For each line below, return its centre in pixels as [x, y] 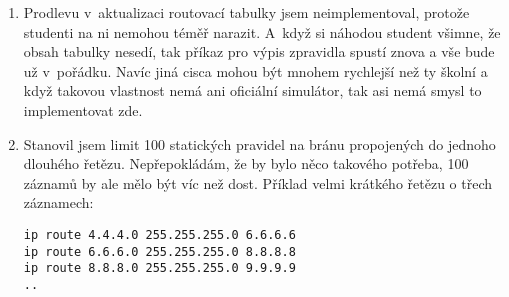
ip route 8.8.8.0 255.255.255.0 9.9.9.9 [159, 268]
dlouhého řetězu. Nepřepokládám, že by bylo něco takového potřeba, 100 [246, 163]
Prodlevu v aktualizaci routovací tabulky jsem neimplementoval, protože [246, 12]
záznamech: [58, 202]
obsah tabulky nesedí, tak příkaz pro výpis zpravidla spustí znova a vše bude [259, 51]
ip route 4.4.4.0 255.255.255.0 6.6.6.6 [159, 234]
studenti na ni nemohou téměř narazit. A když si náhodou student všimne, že [262, 31]
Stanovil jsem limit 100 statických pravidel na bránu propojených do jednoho [259, 143]
